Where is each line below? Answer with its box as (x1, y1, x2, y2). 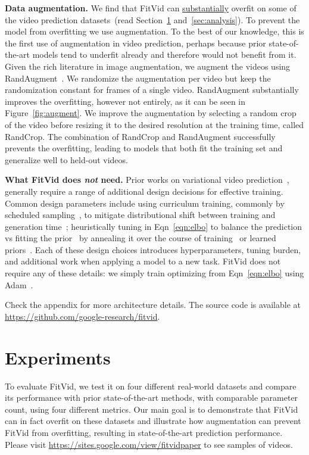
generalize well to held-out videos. (5, 153, 128, 166)
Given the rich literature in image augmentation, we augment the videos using (5, 60, 291, 72)
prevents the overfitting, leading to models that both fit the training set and (5, 142, 283, 154)
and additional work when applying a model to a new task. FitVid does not (5, 255, 281, 267)
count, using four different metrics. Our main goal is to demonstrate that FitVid (5, 403, 298, 415)
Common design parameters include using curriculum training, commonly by (5, 197, 285, 209)
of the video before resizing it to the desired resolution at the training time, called (5, 118, 304, 130)
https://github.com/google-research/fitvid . (5, 310, 160, 322)
